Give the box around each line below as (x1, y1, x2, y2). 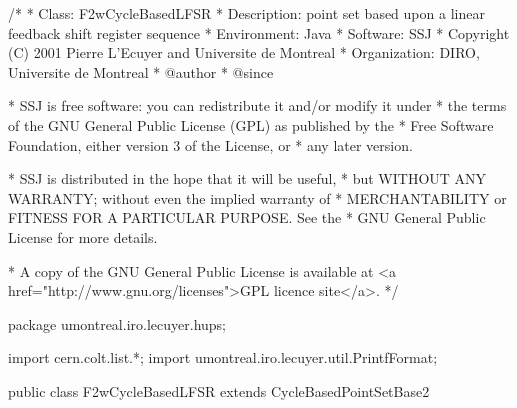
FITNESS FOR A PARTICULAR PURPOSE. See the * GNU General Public (8, 207, 486, 228)
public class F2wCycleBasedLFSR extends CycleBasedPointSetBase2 (8, 380, 430, 401)
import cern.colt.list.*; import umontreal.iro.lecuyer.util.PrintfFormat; (8, 347, 438, 368)
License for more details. (8, 226, 158, 247)
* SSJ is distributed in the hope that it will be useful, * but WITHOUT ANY (8, 168, 487, 189)
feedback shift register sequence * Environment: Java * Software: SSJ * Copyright (8, 22, 510, 43)
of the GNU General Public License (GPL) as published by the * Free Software (8, 114, 494, 135)
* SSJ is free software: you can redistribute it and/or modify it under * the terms (8, 95, 507, 116)
